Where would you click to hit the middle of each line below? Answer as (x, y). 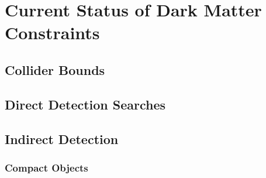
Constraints (52, 32)
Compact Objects (46, 167)
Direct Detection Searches (85, 104)
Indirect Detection (62, 138)
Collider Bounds (55, 69)
